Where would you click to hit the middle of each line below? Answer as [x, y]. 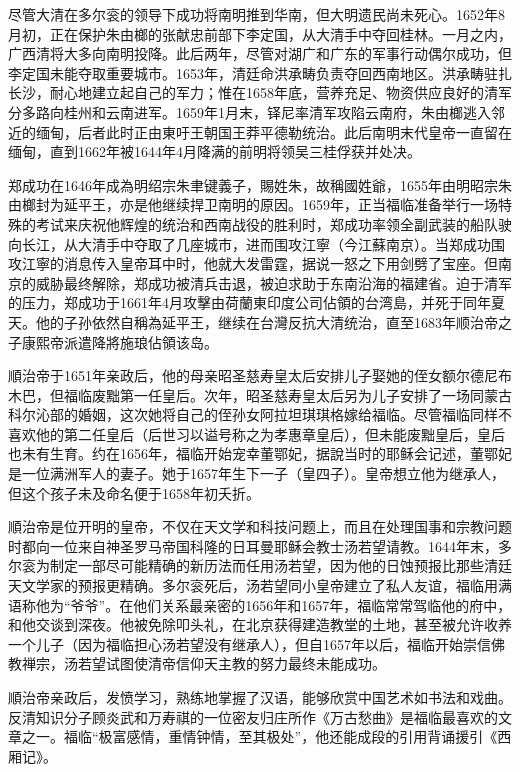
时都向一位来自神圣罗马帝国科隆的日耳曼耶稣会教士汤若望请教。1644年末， [253, 545]
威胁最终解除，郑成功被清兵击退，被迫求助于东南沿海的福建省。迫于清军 [273, 282]
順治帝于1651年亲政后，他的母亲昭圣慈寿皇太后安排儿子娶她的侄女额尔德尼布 [260, 375]
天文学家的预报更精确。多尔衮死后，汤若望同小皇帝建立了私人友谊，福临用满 [260, 585]
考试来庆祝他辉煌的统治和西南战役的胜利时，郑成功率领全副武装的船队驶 [273, 223]
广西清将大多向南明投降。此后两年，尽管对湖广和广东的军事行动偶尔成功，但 [260, 53]
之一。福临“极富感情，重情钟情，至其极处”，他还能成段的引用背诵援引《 [259, 736]
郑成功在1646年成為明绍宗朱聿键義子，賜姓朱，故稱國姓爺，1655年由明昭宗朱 [260, 184]
